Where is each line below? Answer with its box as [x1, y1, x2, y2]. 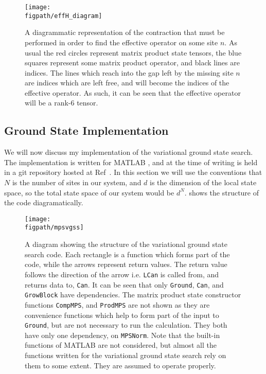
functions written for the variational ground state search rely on [25, 350, 226, 361]
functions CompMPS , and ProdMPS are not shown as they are [25, 299, 210, 310]
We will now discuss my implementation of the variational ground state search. [4, 147, 253, 157]
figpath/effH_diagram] [25, 12, 102, 20]
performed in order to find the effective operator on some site [25, 37, 218, 47]
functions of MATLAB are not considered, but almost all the [25, 340, 217, 350]
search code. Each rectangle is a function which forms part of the [25, 248, 230, 259]
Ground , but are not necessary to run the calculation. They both [25, 319, 227, 330]
